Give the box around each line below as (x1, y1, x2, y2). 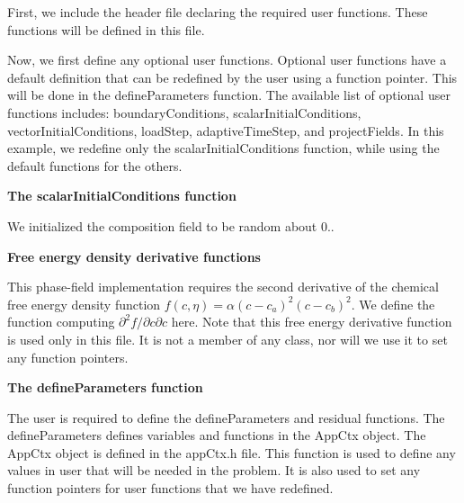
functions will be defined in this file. (7, 20, 205, 39)
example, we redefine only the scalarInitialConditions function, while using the (7, 139, 440, 157)
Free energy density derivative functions (7, 247, 261, 265)
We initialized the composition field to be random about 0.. (7, 216, 335, 235)
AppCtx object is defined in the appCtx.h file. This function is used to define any (7, 443, 456, 462)
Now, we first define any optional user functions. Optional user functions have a (7, 50, 447, 69)
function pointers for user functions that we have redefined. (7, 479, 334, 498)
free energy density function (7, 294, 161, 313)
